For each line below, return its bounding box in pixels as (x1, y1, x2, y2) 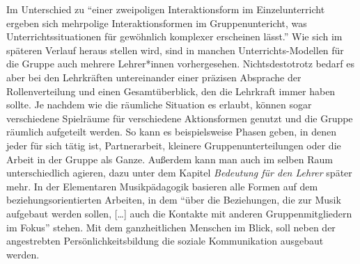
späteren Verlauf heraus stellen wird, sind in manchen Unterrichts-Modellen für (6, 42, 344, 57)
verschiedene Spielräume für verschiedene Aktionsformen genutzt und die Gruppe (6, 110, 353, 125)
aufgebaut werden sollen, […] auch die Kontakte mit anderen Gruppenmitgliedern (6, 206, 352, 220)
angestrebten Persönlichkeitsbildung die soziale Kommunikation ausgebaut (6, 233, 324, 248)
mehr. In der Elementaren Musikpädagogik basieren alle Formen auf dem (6, 179, 318, 193)
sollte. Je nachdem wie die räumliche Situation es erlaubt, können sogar (6, 97, 312, 112)
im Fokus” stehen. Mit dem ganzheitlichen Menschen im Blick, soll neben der (6, 220, 336, 234)
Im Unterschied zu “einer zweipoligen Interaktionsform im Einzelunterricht (6, 2, 325, 16)
